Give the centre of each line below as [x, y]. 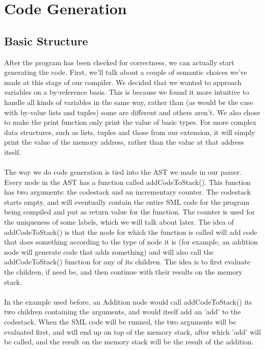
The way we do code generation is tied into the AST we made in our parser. [123, 172]
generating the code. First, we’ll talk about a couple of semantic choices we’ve [126, 72]
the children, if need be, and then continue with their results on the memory [123, 272]
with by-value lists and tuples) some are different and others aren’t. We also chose [132, 112]
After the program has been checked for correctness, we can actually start [119, 62]
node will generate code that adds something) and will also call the [109, 251]
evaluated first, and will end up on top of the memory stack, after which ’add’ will [132, 331]
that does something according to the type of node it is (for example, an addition [131, 242]
